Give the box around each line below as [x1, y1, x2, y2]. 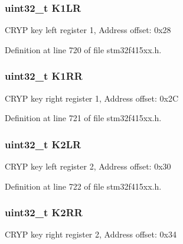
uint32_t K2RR [5, 205, 83, 220]
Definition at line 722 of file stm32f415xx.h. [5, 180, 162, 192]
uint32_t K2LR [5, 136, 81, 151]
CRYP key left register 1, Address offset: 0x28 [5, 24, 171, 36]
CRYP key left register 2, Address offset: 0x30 [5, 160, 171, 173]
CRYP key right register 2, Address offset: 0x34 [5, 228, 177, 240]
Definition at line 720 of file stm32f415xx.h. [5, 43, 162, 56]
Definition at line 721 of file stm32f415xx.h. [5, 112, 162, 124]
